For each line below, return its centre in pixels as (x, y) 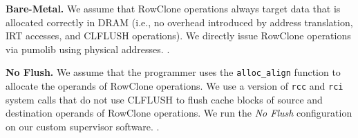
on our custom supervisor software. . (83, 126)
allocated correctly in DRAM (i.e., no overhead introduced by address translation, (179, 22)
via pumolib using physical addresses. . (88, 49)
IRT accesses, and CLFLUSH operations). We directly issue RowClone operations (178, 36)
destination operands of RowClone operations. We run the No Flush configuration (179, 113)
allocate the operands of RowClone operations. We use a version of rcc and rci (175, 86)
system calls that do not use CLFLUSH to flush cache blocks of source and (164, 99)
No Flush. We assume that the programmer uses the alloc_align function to (173, 72)
